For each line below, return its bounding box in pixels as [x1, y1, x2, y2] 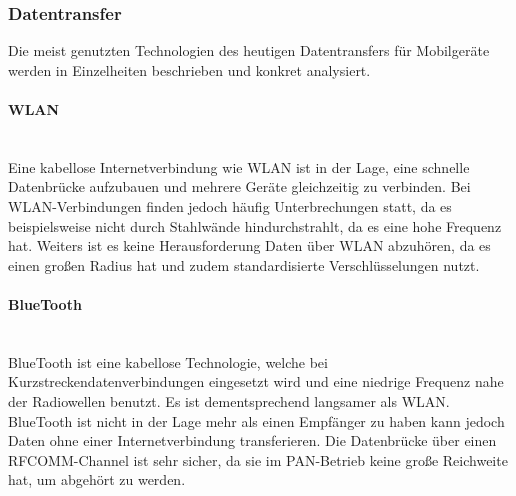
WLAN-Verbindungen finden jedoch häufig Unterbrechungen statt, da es [8, 195, 452, 216]
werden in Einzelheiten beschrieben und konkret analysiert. [8, 59, 371, 80]
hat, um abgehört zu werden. [8, 469, 186, 490]
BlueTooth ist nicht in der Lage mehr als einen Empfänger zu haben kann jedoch [8, 410, 505, 431]
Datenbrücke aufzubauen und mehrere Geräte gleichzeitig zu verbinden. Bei [8, 176, 471, 197]
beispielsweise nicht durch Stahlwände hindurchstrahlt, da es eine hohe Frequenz [8, 215, 502, 236]
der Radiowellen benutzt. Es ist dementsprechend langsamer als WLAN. [8, 390, 450, 411]
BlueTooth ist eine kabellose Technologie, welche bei [8, 351, 328, 372]
